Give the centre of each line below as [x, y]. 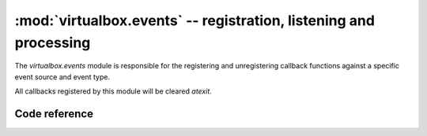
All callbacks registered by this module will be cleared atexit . [113, 91]
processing [53, 42]
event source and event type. [62, 77]
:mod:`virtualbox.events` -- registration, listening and [195, 20]
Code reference [54, 114]
